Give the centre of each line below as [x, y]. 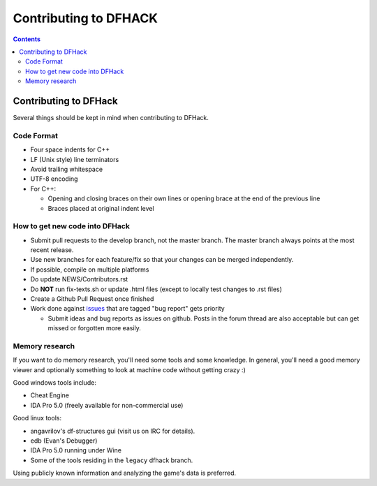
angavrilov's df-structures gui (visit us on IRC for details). [113, 431]
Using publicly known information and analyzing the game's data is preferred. [125, 473]
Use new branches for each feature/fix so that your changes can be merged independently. [162, 260]
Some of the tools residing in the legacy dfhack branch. [112, 460]
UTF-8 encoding [54, 179]
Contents [27, 39]
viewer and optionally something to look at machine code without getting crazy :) [129, 369]
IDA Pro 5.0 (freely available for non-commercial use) [107, 405]
